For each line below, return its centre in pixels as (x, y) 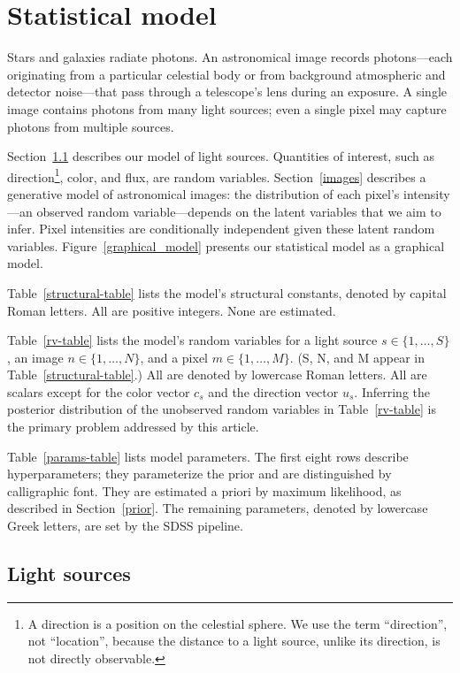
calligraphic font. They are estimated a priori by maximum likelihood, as (204, 490)
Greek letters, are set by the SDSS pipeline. (125, 526)
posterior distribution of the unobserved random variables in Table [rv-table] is (222, 409)
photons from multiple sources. (91, 126)
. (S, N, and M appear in (357, 357)
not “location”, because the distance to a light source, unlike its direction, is (234, 641)
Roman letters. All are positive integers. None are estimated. (172, 310)
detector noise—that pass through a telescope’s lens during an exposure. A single (227, 92)
